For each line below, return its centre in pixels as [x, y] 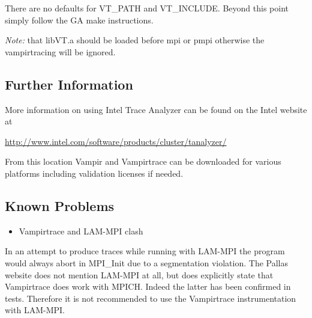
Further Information [69, 84]
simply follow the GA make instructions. [79, 20]
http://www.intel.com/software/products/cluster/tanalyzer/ [116, 141]
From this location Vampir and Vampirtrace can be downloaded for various [143, 161]
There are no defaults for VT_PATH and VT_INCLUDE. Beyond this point [147, 8]
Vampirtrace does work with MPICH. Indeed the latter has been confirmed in [148, 286]
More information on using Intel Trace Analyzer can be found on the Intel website [156, 109]
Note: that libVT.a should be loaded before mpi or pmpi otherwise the [135, 40]
